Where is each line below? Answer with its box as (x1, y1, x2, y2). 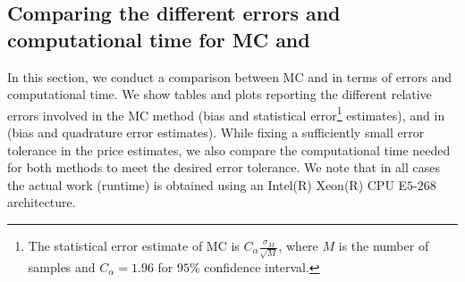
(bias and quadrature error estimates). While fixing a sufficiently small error (7, 123, 425, 142)
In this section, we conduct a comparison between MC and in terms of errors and (7, 67, 452, 86)
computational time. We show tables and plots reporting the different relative (7, 85, 432, 104)
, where (278, 236, 318, 254)
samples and (28, 257, 96, 276)
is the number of (338, 236, 429, 254)
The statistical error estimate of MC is (28, 236, 240, 254)
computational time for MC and (7, 25, 310, 53)
